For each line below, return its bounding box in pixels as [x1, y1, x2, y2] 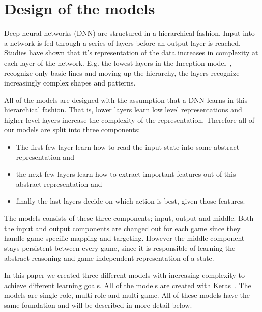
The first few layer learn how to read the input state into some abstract [16, 141, 240, 152]
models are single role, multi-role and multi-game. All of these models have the [4, 290, 250, 300]
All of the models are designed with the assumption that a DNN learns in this [4, 94, 248, 105]
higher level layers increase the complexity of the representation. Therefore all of [4, 114, 255, 125]
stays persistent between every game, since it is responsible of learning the [4, 242, 236, 253]
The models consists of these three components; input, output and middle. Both [4, 213, 254, 223]
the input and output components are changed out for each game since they [4, 222, 241, 233]
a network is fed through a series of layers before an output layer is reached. [4, 37, 241, 48]
